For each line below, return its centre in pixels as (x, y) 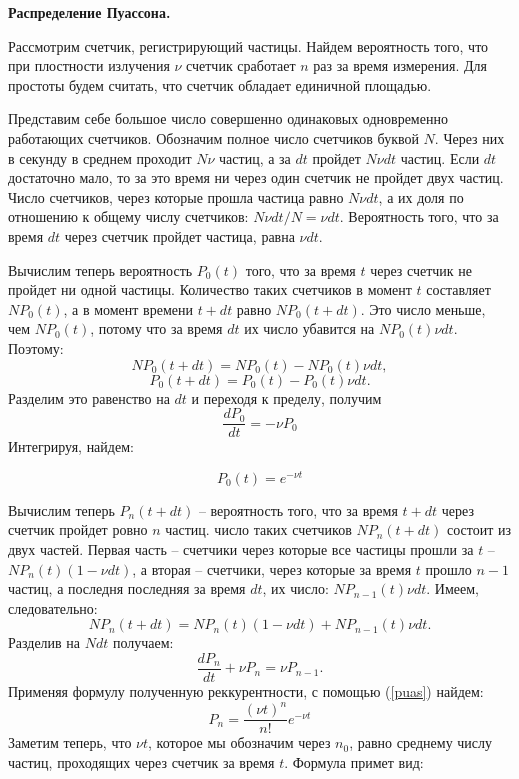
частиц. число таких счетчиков (258, 529)
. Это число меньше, (423, 308)
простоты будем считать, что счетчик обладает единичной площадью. (220, 84)
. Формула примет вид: (354, 761)
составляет (458, 289)
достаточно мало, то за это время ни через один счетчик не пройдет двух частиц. (256, 177)
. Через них (469, 137)
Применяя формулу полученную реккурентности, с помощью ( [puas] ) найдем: (246, 691)
